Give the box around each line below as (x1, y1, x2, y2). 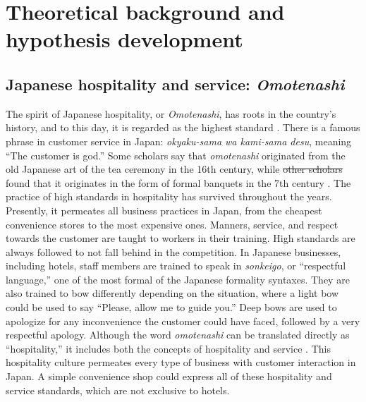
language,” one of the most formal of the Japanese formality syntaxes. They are (6, 272, 350, 286)
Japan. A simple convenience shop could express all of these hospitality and (6, 369, 332, 384)
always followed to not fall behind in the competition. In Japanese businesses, (6, 244, 341, 259)
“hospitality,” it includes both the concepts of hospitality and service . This (6, 341, 331, 355)
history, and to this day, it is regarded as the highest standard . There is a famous (6, 120, 360, 135)
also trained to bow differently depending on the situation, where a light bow (6, 286, 339, 300)
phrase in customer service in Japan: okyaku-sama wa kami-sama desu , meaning (6, 133, 352, 148)
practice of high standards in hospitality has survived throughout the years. (6, 189, 332, 204)
